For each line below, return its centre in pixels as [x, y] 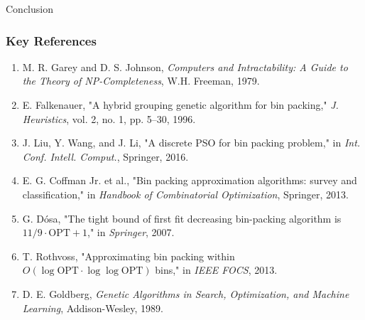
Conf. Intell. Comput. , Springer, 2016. [105, 156]
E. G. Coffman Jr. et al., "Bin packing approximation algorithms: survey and [190, 180]
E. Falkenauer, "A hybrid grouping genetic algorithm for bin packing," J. [180, 105]
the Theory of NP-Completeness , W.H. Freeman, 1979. [141, 81]
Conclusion [29, 9]
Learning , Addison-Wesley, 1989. [93, 308]
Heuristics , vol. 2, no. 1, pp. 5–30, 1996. [109, 118]
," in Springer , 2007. [131, 232]
